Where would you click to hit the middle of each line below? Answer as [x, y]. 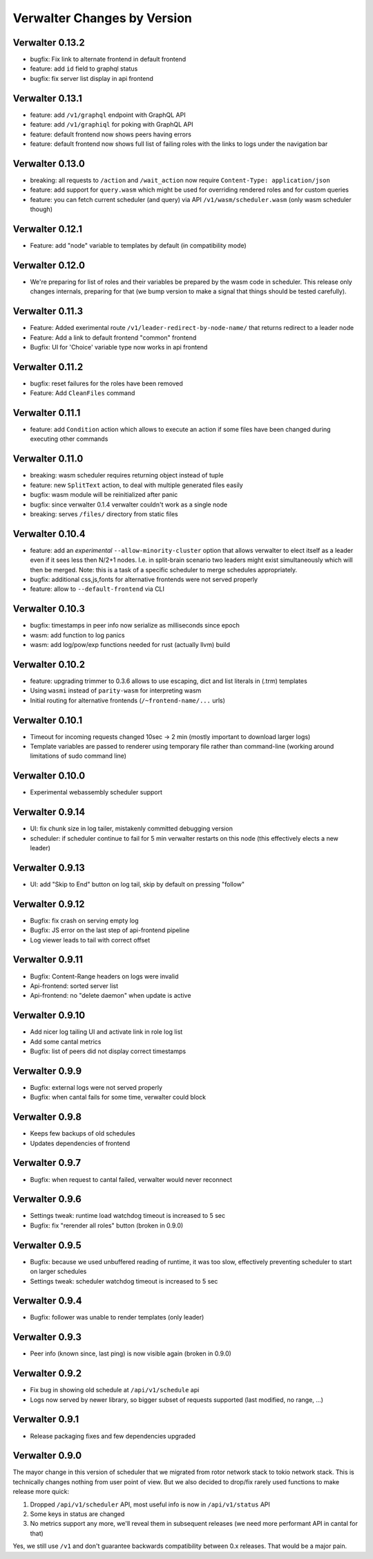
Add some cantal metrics [66, 1041]
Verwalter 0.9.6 [47, 1200]
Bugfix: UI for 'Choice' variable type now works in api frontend [119, 347]
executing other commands [69, 439]
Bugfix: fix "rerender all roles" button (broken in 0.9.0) [107, 1225]
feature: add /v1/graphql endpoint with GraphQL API [108, 115]
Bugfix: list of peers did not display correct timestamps [108, 1051]
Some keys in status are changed [77, 1514]
